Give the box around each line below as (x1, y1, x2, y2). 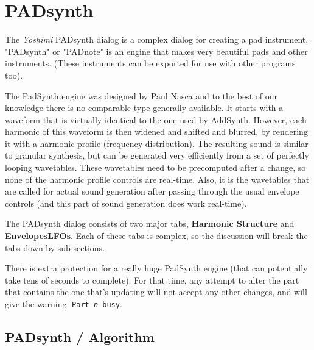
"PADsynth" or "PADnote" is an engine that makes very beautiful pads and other (5, 45, 308, 57)
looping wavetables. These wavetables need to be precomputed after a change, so (5, 161, 306, 174)
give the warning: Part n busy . (5, 298, 122, 310)
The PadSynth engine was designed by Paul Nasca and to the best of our (5, 89, 277, 102)
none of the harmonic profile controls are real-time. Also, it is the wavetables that (5, 173, 310, 185)
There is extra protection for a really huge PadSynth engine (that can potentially (5, 262, 308, 274)
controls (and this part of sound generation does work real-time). (5, 196, 247, 209)
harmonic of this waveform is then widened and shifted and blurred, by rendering (5, 125, 308, 138)
